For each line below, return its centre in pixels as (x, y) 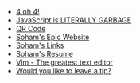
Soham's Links (40, 45)
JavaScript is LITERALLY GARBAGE (74, 20)
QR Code (31, 28)
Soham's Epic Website (52, 37)
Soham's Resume (45, 54)
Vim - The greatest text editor (64, 62)
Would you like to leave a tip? (64, 71)
